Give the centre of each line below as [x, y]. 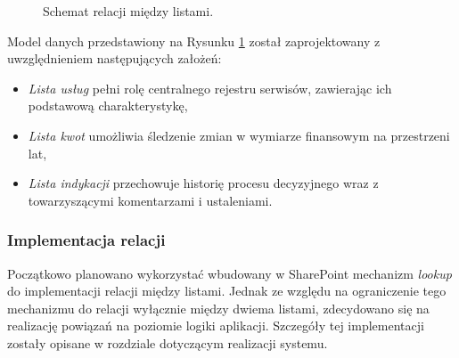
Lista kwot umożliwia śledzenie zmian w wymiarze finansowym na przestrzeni [239, 135]
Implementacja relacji [86, 240]
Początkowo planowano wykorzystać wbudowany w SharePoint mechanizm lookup [229, 273]
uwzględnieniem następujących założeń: [115, 58]
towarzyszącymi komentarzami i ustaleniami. [150, 200]
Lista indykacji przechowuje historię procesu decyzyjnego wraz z [203, 183]
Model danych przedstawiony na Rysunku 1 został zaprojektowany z [194, 41]
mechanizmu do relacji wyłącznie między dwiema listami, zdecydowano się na [218, 308]
